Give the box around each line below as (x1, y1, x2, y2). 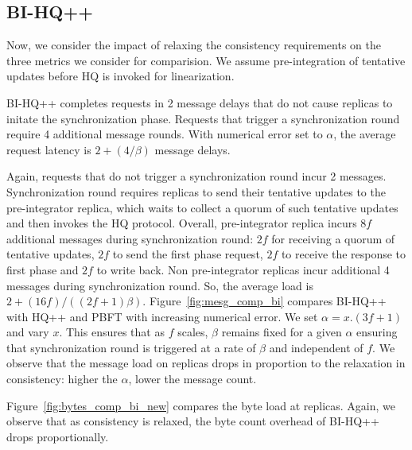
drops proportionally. (6, 428, 109, 444)
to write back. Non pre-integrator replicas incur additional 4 (96, 261, 390, 277)
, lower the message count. (128, 370, 257, 387)
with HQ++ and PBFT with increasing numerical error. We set (6, 308, 318, 324)
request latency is (6, 141, 91, 157)
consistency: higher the (6, 370, 118, 387)
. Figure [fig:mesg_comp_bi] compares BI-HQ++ (142, 293, 387, 309)
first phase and (6, 261, 79, 277)
